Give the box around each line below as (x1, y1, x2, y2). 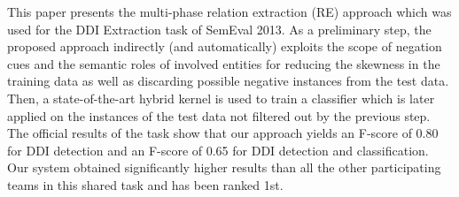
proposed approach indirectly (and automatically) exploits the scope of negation (7, 37, 442, 56)
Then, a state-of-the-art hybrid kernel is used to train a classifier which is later (7, 88, 435, 107)
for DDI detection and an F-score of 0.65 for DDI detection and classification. (7, 140, 429, 159)
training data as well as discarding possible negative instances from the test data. (7, 72, 449, 90)
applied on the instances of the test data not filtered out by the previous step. (7, 106, 431, 125)
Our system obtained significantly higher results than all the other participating (7, 158, 441, 177)
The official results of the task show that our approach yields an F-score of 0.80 (7, 124, 439, 142)
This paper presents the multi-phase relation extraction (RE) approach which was (7, 3, 452, 20)
